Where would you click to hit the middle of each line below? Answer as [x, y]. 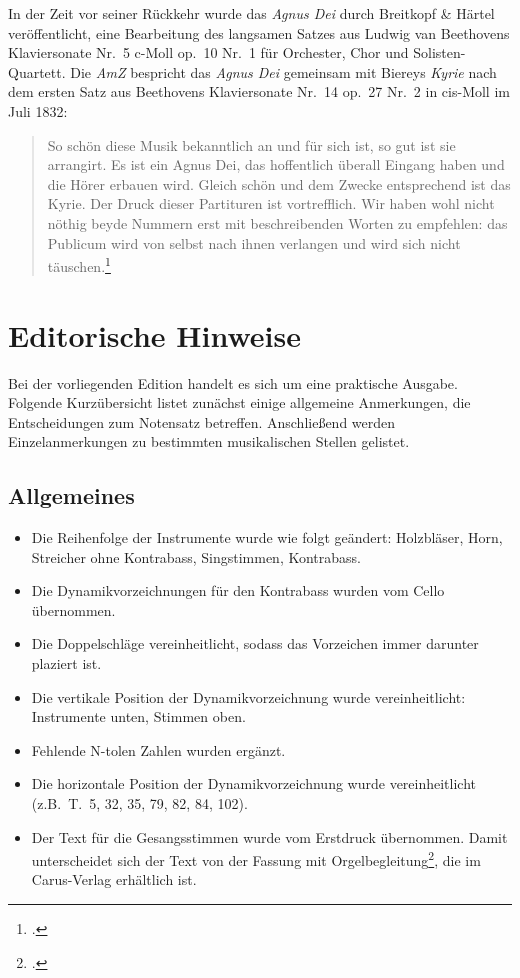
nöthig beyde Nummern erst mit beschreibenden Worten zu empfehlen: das [277, 222]
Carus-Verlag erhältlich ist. [114, 879]
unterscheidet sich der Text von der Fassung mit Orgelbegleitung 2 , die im [256, 858]
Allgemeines [71, 495]
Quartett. [37, 71]
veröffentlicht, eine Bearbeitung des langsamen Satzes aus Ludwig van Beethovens [259, 32]
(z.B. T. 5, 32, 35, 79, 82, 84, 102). [139, 803]
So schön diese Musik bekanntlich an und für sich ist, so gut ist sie [251, 144]
